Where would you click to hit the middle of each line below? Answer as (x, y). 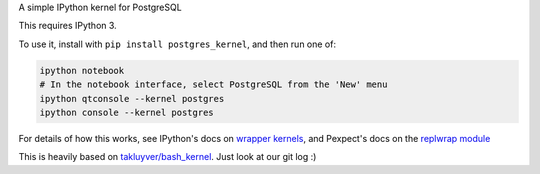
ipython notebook (82, 70)
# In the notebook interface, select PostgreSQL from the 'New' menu (213, 84)
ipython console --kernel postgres (126, 112)
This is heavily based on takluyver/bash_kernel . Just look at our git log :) (167, 157)
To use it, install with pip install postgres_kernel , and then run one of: (177, 44)
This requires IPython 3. (67, 26)
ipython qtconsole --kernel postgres (132, 98)
